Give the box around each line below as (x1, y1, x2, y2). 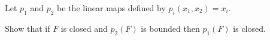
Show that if (5, 22, 50, 34)
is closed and (60, 22, 108, 34)
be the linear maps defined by (57, 2, 166, 14)
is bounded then (141, 22, 200, 34)
